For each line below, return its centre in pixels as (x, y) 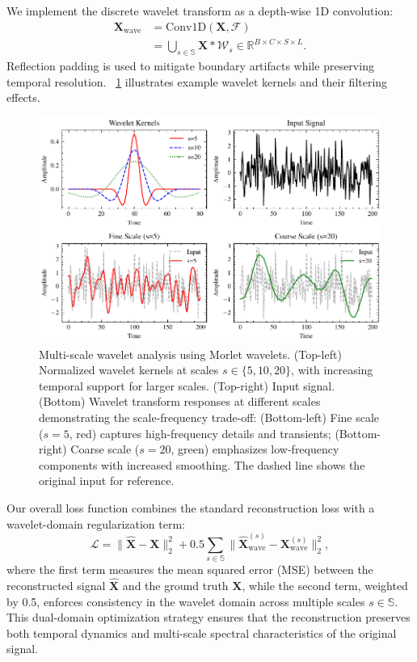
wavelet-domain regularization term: (96, 523)
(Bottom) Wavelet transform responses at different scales (180, 401)
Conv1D (186, 27)
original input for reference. (107, 481)
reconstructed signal (56, 585)
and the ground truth (175, 585)
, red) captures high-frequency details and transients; (200, 433)
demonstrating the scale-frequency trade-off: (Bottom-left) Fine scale (209, 417)
